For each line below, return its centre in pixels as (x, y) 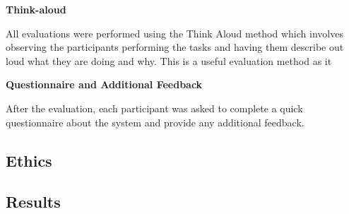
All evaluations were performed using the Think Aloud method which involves (174, 33)
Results (33, 202)
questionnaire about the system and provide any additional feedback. (155, 122)
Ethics (29, 160)
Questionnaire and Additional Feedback (104, 84)
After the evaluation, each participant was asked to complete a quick (154, 108)
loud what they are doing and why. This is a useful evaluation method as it (169, 60)
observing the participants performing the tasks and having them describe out (175, 47)
